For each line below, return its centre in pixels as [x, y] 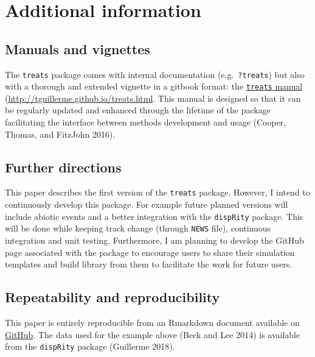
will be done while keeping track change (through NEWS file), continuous [138, 228]
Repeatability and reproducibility [112, 297]
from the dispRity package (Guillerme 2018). [90, 346]
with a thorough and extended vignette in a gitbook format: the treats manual [154, 86]
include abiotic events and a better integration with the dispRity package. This [154, 216]
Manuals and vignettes [78, 48]
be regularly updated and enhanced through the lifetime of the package [138, 110]
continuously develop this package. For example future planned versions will [147, 204]
